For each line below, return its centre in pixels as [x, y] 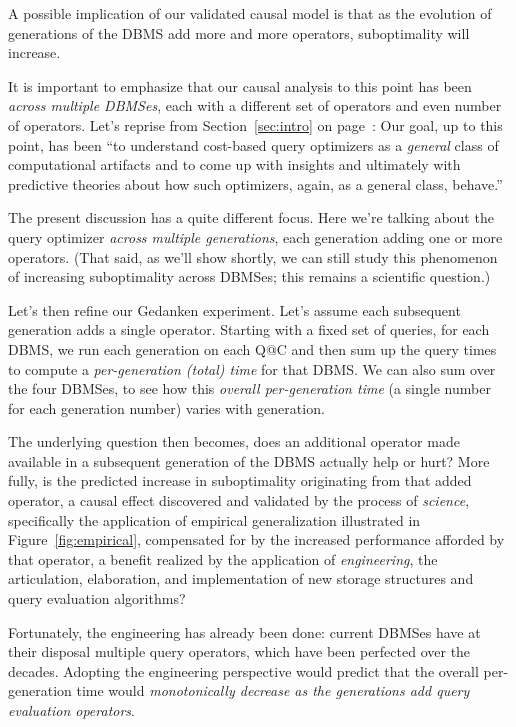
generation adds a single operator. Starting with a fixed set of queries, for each [249, 329]
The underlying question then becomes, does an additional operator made [234, 441]
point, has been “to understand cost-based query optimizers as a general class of [253, 144]
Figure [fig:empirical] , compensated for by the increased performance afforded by [256, 539]
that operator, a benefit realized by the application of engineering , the [223, 558]
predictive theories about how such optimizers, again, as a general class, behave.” [255, 183]
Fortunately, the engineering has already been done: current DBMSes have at [244, 631]
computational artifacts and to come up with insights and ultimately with [234, 164]
